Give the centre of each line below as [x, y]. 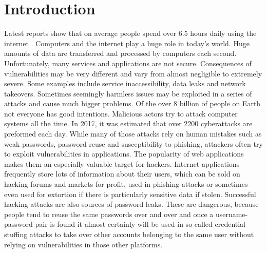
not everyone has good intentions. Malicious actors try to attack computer [121, 113]
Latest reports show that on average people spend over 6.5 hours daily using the [130, 33]
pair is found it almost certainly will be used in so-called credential [140, 224]
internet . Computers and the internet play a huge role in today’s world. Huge [127, 43]
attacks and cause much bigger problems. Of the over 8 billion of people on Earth [132, 103]
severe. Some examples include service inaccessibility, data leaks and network [125, 83]
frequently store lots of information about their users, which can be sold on [122, 174]
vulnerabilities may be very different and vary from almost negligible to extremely [133, 73]
